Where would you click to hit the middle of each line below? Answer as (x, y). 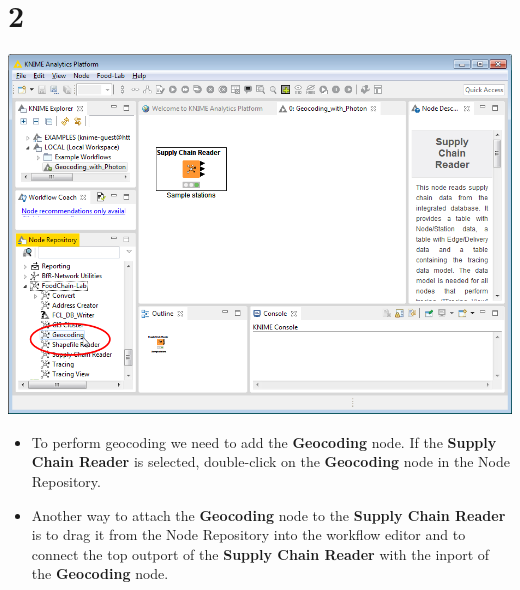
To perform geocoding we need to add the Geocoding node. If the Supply (264, 441)
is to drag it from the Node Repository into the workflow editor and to (248, 534)
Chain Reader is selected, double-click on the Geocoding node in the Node (271, 461)
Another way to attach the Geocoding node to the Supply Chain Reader (268, 514)
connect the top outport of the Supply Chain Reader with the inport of (260, 553)
